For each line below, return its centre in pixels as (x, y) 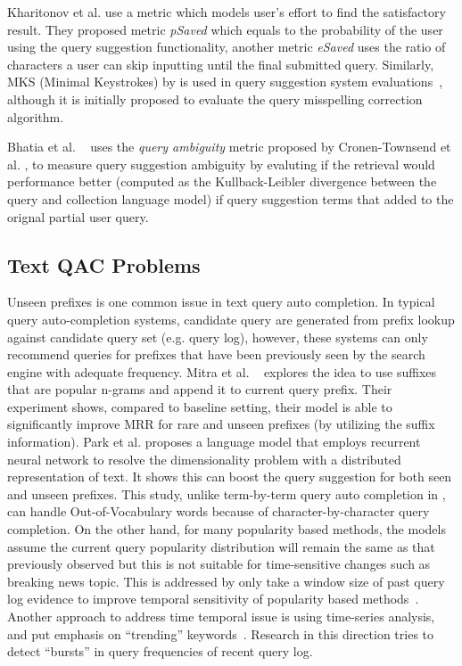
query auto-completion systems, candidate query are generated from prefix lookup (231, 319)
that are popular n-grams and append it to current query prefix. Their (200, 389)
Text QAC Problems (104, 264)
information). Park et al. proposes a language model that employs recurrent (214, 442)
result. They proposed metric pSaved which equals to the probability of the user (225, 29)
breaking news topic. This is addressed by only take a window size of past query (226, 581)
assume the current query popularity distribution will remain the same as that (221, 546)
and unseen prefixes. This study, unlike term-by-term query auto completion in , (227, 493)
